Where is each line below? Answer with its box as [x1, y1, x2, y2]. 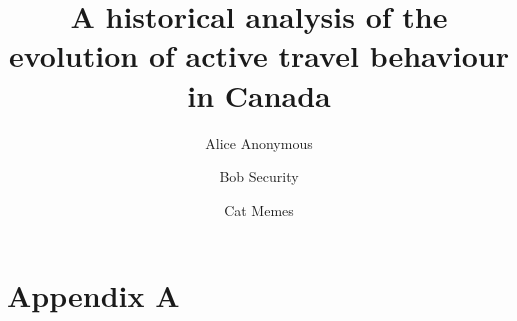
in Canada [187, 74, 331, 115]
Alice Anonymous [205, 132, 313, 153]
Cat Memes [224, 199, 294, 220]
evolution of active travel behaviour [8, 35, 510, 76]
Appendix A [7, 275, 180, 316]
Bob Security [219, 166, 299, 187]
